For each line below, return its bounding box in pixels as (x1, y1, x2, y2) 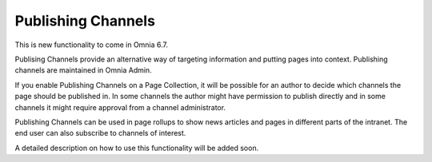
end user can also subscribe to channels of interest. (14, 128, 186, 138)
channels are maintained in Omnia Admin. (14, 65, 152, 75)
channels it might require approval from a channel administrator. (14, 102, 226, 112)
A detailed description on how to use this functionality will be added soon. (14, 143, 259, 152)
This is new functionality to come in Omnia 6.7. (14, 40, 168, 49)
